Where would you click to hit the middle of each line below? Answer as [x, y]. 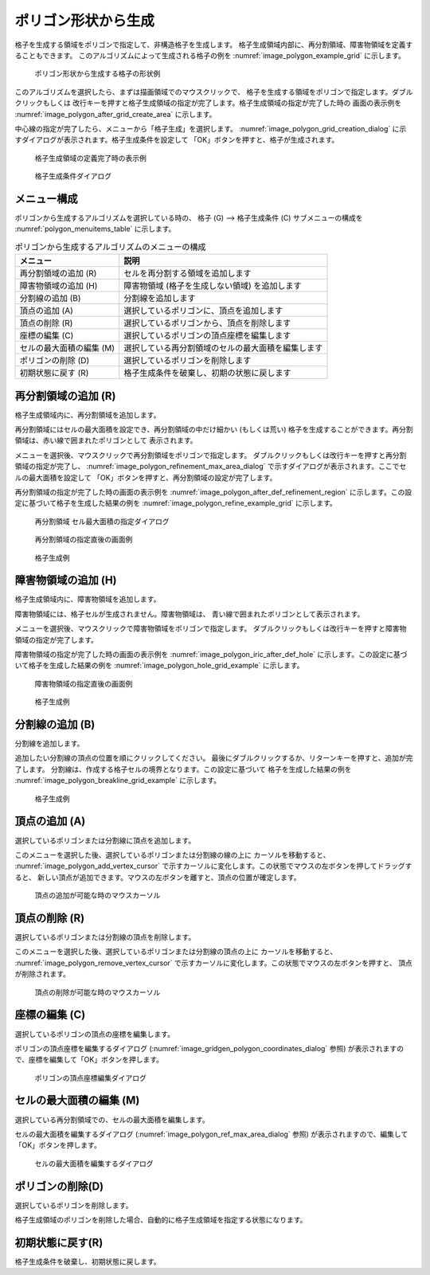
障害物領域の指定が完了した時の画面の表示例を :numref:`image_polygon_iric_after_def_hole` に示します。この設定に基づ [211, 655]
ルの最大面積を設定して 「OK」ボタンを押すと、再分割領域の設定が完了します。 [146, 477]
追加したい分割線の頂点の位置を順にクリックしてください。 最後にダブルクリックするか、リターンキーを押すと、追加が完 [214, 758]
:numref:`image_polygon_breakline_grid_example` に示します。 [118, 780]
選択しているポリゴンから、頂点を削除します [207, 323]
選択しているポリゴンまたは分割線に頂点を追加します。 [105, 840]
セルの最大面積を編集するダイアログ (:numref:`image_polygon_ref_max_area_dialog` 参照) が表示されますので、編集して [211, 1134]
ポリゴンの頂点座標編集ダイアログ [90, 1077]
